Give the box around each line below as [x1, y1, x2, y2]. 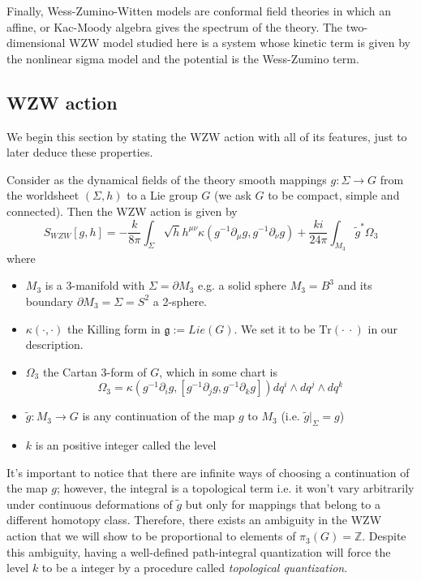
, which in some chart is [159, 363, 277, 380]
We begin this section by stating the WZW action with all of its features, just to [6, 127, 407, 144]
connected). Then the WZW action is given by [6, 202, 238, 219]
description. [25, 336, 84, 353]
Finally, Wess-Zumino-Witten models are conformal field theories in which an [6, 2, 391, 19]
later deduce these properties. [6, 144, 153, 161]
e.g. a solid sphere [197, 277, 287, 294]
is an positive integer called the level [35, 437, 217, 454]
